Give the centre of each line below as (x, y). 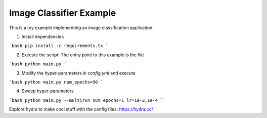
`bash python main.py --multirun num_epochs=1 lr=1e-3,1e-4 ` (86, 100)
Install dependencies (43, 37)
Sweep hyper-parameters (48, 91)
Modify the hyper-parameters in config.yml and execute (78, 73)
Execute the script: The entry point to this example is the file (83, 55)
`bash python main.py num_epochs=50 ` (56, 82)
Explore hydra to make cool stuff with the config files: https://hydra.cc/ (81, 109)
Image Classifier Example (63, 13)
